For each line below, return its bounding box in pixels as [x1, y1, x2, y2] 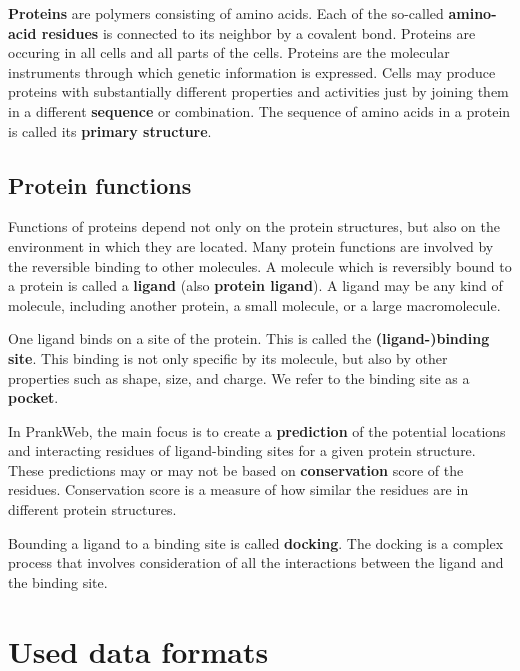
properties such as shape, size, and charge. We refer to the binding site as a [8, 367, 470, 388]
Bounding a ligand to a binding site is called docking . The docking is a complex [8, 532, 504, 553]
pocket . [8, 387, 59, 408]
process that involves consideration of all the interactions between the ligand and [8, 552, 504, 573]
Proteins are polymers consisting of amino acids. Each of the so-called [8, 3, 444, 23]
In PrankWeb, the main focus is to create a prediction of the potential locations [8, 420, 506, 441]
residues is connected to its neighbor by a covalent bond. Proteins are [41, 22, 476, 43]
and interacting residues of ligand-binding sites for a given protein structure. [8, 440, 476, 461]
